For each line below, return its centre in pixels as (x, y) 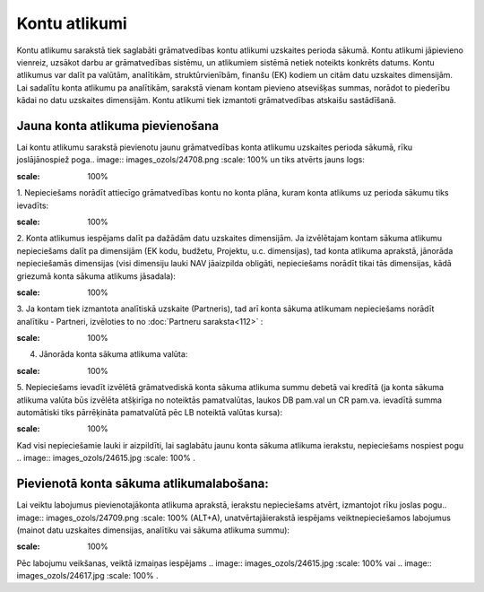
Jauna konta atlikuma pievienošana (118, 126)
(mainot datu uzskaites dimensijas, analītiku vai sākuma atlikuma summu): (153, 530)
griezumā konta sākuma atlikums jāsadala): (96, 276)
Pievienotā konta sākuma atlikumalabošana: (143, 484)
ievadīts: (33, 205)
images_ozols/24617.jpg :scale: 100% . (87, 576)
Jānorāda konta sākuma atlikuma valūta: (113, 354)
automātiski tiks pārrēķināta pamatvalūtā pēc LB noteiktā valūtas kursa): (149, 413)
